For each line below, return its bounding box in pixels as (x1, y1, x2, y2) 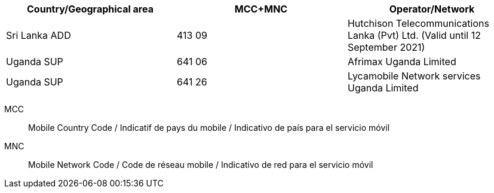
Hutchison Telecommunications (347, 17, 489, 29)
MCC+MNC (234, 3, 288, 15)
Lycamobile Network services (347, 70, 481, 82)
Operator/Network (389, 3, 475, 15)
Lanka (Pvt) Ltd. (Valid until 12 (347, 29, 481, 41)
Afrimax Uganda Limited (347, 56, 456, 68)
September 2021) (347, 41, 425, 53)
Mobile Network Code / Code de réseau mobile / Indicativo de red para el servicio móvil (28, 160, 373, 170)
